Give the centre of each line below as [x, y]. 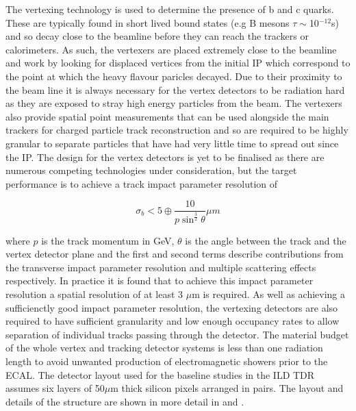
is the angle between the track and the [266, 240]
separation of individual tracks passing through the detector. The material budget [177, 334]
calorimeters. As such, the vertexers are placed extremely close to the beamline [171, 49]
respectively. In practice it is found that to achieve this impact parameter [160, 281]
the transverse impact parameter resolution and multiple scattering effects [161, 267]
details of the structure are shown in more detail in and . [125, 401]
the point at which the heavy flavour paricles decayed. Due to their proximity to [174, 76]
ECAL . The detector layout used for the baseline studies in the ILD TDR [160, 374]
